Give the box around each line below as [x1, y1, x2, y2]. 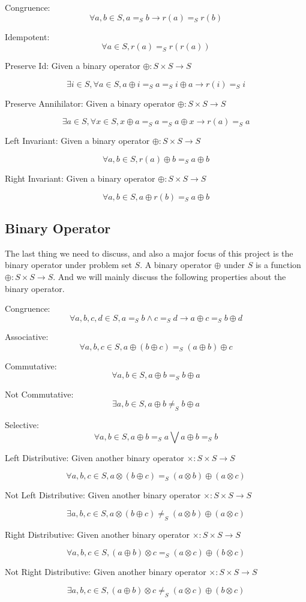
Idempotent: [5, 30, 50, 43]
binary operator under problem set [5, 258, 132, 271]
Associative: [5, 330, 49, 343]
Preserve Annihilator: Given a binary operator [5, 97, 175, 109]
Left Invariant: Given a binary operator [5, 134, 150, 147]
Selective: [5, 419, 39, 431]
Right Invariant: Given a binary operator [5, 171, 155, 184]
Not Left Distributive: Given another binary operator [5, 489, 201, 501]
